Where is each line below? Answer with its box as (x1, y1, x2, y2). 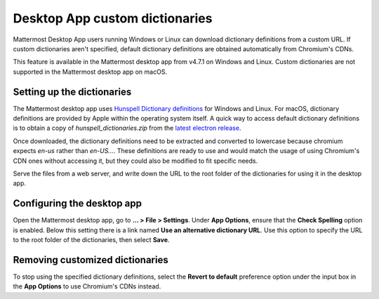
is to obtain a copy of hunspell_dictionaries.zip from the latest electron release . (13, 124, 241, 133)
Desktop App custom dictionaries (13, 11, 213, 26)
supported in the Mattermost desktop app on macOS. (13, 67, 168, 76)
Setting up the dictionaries (13, 86, 132, 98)
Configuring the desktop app (13, 197, 142, 210)
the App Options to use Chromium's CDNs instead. (13, 282, 161, 291)
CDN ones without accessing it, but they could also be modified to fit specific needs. (13, 157, 258, 165)
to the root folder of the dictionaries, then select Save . (13, 236, 170, 244)
